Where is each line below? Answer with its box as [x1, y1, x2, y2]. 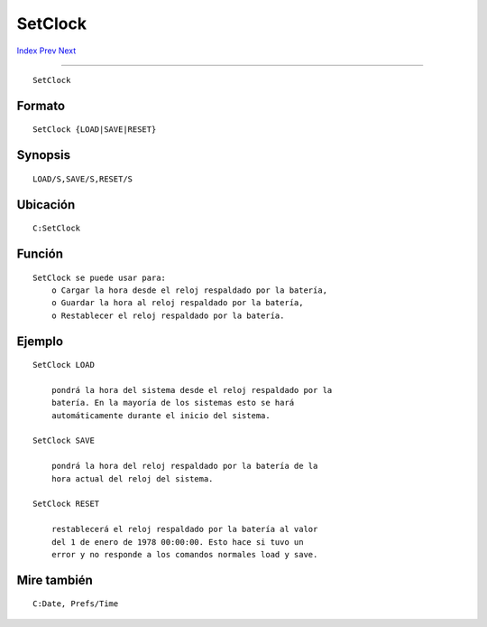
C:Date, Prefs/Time [32, 599, 119, 609]
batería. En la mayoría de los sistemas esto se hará [51, 398, 295, 408]
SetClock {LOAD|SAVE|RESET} [32, 125, 157, 135]
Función [16, 246, 63, 261]
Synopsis [16, 147, 71, 163]
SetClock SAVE [32, 435, 95, 446]
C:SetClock [32, 223, 81, 234]
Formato [16, 98, 66, 113]
